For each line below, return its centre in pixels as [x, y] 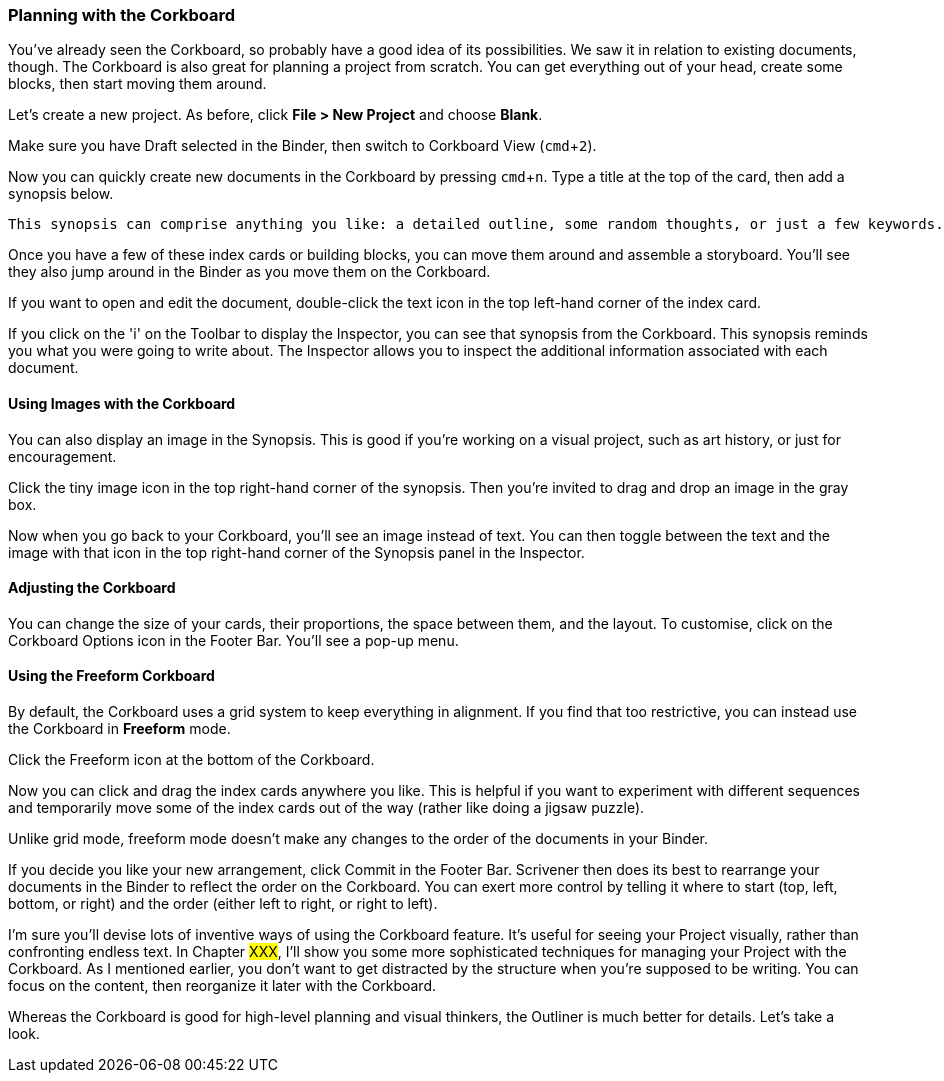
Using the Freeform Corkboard [111, 676]
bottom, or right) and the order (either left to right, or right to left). [223, 904]
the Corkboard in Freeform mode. [119, 729]
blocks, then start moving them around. [137, 84]
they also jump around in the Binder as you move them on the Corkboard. [249, 272]
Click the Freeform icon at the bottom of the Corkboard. [191, 760]
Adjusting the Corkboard [92, 588]
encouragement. [62, 456]
